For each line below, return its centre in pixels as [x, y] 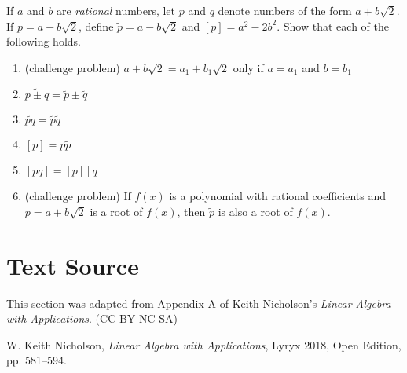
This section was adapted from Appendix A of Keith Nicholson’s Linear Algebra [199, 303]
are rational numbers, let [116, 10]
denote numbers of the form [285, 10]
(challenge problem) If [78, 196]
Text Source [73, 265]
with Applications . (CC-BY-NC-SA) [92, 318]
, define [96, 26]
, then [191, 211]
